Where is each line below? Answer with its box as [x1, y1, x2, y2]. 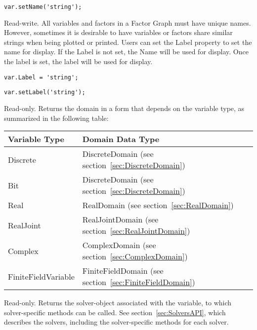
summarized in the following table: [4, 112, 109, 123]
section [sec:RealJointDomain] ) [82, 225, 190, 237]
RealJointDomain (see [82, 214, 159, 225]
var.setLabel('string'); [4, 89, 86, 96]
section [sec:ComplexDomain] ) [82, 251, 188, 262]
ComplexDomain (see [82, 239, 156, 251]
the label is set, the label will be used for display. [4, 56, 153, 67]
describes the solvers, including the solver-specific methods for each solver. [4, 317, 229, 327]
